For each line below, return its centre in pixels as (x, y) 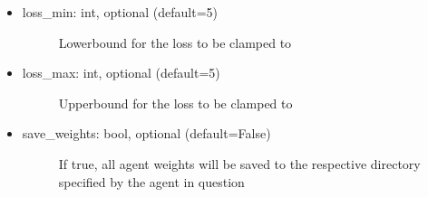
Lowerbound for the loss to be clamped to (175, 42)
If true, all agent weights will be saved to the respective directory (239, 163)
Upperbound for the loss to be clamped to (175, 103)
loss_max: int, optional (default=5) (121, 73)
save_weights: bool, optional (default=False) (146, 133)
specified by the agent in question (151, 181)
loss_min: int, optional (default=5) (120, 12)
